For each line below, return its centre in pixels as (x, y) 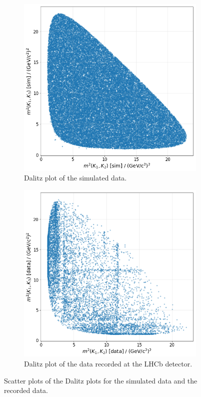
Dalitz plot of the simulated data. (75, 178)
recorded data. (26, 390)
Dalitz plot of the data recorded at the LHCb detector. (108, 363)
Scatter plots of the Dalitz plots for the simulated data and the (101, 380)
